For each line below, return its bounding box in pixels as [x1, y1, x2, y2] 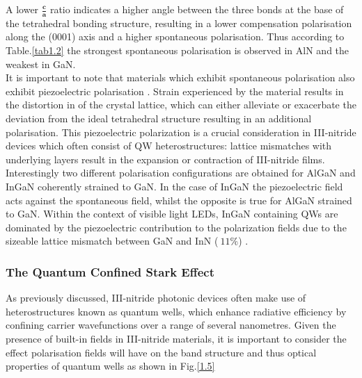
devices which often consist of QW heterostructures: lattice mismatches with [6, 138, 332, 153]
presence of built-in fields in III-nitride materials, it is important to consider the [6, 331, 347, 345]
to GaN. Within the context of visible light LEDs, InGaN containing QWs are [6, 206, 338, 221]
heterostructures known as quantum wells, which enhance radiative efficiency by [6, 304, 347, 318]
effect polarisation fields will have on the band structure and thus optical [6, 345, 317, 359]
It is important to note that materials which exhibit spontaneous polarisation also [6, 70, 355, 85]
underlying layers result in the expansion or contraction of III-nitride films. [6, 151, 325, 166]
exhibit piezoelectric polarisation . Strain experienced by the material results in [6, 83, 344, 98]
